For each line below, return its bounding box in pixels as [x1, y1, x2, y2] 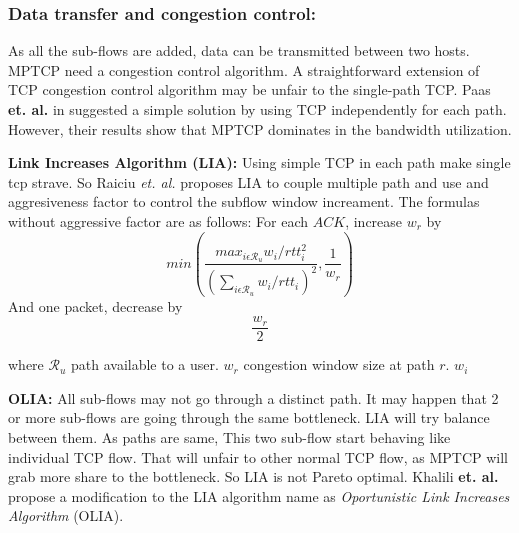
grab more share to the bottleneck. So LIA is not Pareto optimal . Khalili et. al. [8, 466, 499, 487]
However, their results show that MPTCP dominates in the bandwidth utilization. [8, 118, 512, 139]
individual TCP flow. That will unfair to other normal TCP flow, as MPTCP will [8, 446, 508, 467]
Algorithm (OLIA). [8, 505, 124, 526]
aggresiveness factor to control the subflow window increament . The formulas [8, 191, 480, 212]
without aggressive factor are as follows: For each [8, 210, 309, 231]
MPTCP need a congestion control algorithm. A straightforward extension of [8, 59, 480, 80]
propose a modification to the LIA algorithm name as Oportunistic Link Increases [8, 485, 510, 506]
